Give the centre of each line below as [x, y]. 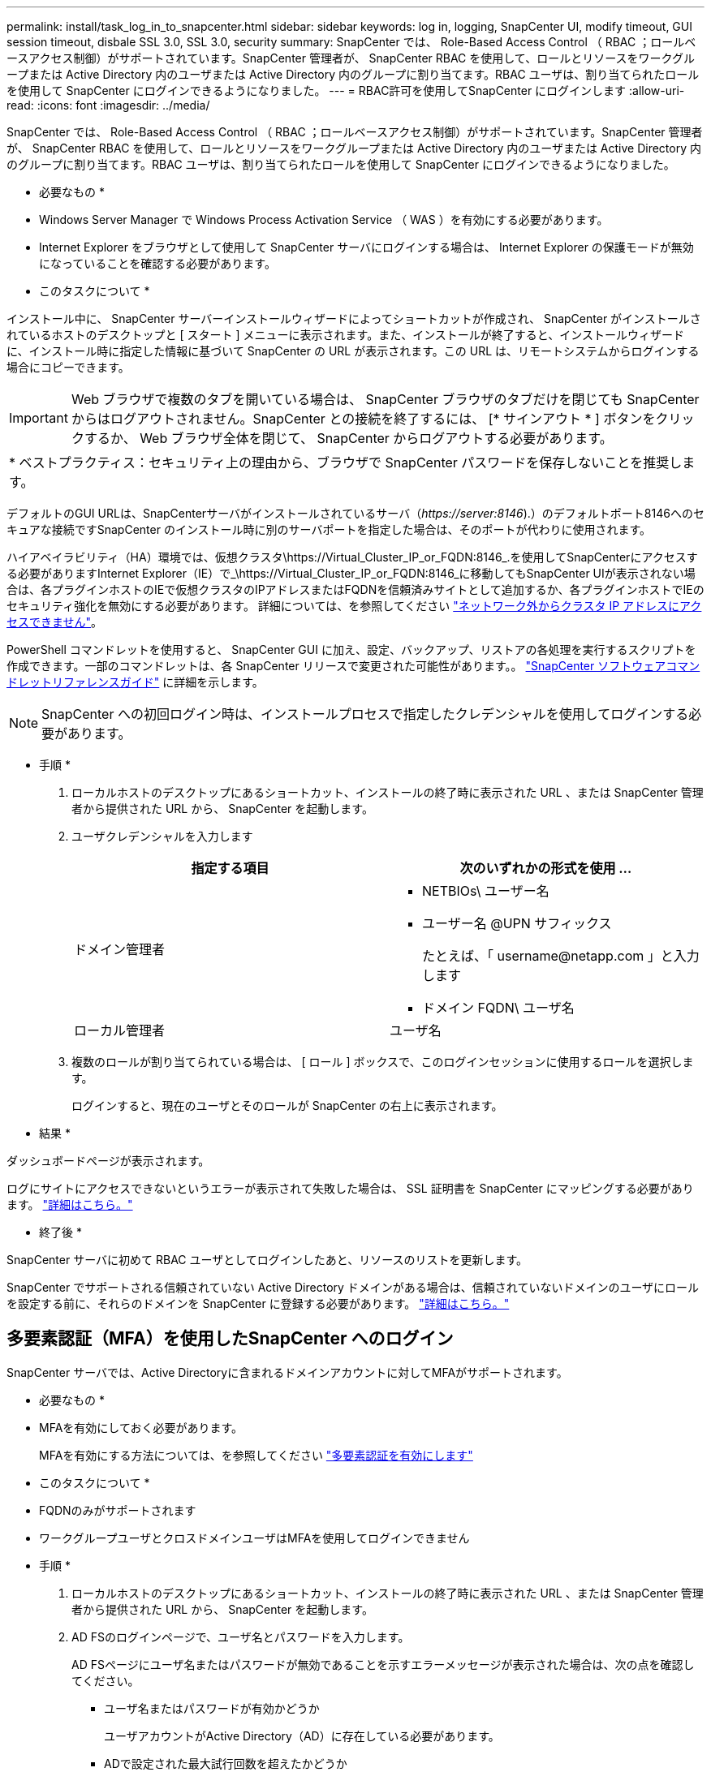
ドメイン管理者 [120, 949]
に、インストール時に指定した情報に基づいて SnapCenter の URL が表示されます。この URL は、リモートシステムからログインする [353, 351]
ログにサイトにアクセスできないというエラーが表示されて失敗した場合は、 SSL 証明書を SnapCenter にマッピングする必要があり [350, 1188]
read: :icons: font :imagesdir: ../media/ [108, 105]
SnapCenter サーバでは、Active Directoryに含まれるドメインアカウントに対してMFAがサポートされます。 [287, 1372]
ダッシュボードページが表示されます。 [108, 1161]
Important [39, 418]
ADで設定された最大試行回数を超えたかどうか [226, 1763]
